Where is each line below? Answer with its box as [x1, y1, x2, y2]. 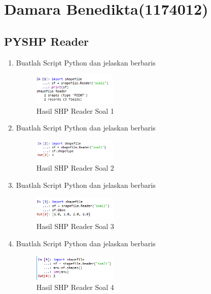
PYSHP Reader [4, 33, 89, 49]
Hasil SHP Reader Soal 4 [36, 281, 114, 292]
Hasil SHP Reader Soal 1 [36, 105, 114, 116]
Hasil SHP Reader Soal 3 [36, 221, 114, 232]
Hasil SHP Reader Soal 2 [36, 162, 114, 173]
